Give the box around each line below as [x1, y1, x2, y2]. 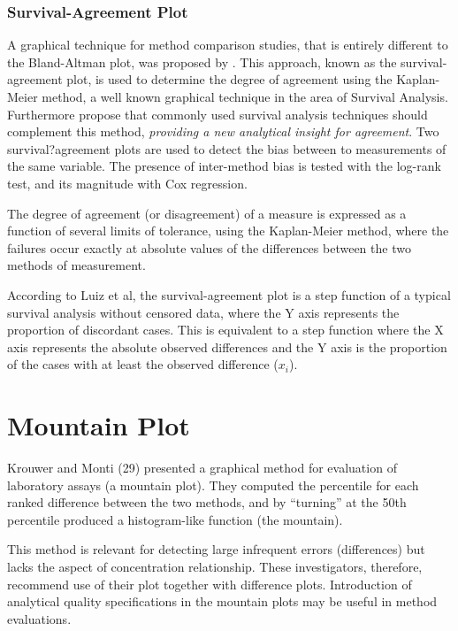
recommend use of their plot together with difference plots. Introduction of [7, 574, 412, 593]
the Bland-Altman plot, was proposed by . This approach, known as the [7, 52, 397, 71]
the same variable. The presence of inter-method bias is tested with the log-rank [7, 157, 441, 175]
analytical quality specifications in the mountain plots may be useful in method [7, 592, 438, 611]
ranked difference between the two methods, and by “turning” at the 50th [7, 493, 407, 512]
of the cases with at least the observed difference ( [7, 355, 279, 373]
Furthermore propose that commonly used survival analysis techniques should [7, 104, 428, 123]
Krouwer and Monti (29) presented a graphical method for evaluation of [7, 458, 397, 477]
